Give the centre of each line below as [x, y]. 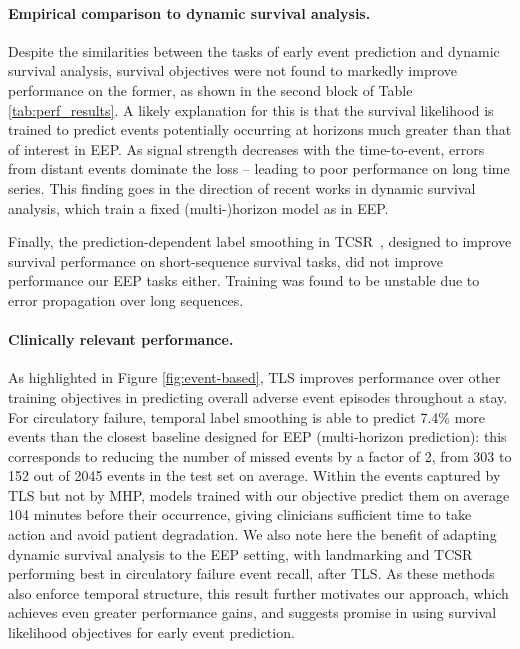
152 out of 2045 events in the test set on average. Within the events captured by [254, 475]
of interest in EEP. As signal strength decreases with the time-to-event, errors [246, 148]
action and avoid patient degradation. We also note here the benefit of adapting [252, 534]
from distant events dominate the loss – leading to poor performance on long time [259, 168]
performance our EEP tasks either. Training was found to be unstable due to [244, 280]
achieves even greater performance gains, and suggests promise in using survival [252, 612]
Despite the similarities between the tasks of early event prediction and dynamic [254, 50]
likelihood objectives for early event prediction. [151, 632]
